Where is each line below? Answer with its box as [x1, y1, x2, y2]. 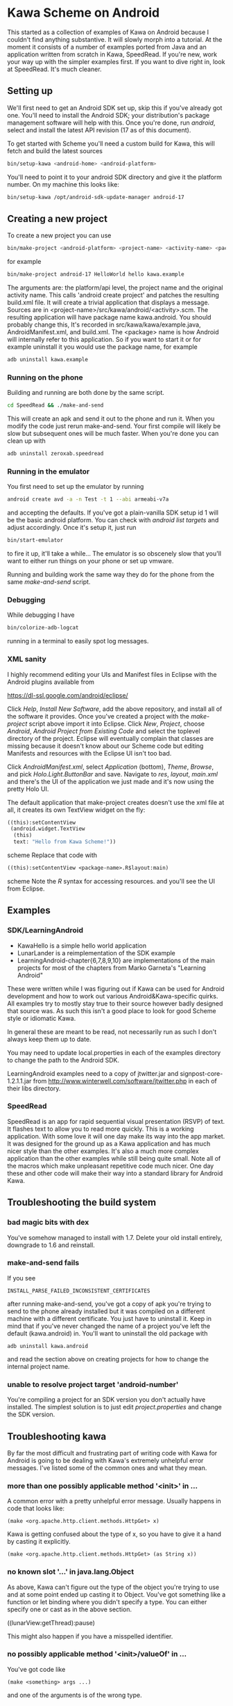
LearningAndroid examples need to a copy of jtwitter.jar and [7, 1069, 179, 1077]
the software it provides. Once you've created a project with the [7, 712, 189, 720]
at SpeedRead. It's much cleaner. [7, 65, 102, 73]
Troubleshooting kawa [7, 1430, 106, 1442]
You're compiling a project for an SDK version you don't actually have [7, 1395, 206, 1404]
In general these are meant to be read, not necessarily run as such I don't [7, 1027, 217, 1035]
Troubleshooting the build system [7, 1196, 157, 1209]
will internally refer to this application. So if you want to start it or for [7, 336, 201, 344]
